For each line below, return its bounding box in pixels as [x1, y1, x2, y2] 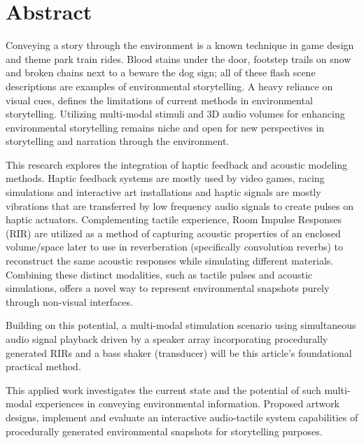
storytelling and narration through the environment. [6, 134, 230, 148]
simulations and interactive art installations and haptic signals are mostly [6, 185, 321, 199]
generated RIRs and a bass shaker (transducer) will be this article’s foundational [6, 345, 352, 360]
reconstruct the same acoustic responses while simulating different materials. [6, 253, 334, 268]
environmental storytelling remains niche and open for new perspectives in [6, 120, 325, 134]
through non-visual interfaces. [6, 294, 133, 309]
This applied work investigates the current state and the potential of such [6, 382, 321, 397]
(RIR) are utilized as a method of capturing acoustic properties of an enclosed [6, 225, 341, 240]
